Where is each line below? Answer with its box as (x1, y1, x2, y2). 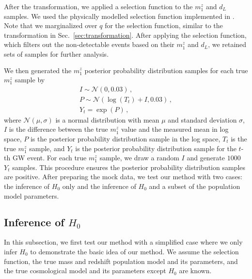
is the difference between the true (9, 124, 108, 134)
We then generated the (4, 65, 72, 75)
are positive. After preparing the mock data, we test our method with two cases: (4, 171, 243, 182)
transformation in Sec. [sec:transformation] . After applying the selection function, (4, 30, 247, 40)
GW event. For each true (12, 153, 87, 163)
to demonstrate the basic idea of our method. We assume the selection (30, 246, 239, 256)
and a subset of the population (149, 181, 240, 191)
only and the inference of (62, 181, 136, 191)
